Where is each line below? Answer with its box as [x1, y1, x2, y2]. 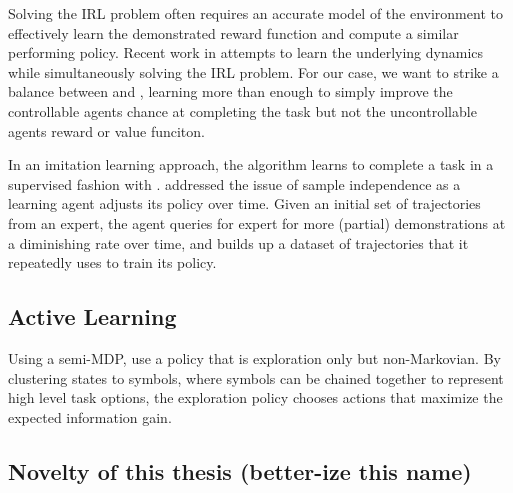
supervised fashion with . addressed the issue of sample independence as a [8, 173, 461, 194]
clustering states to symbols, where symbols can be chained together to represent [8, 367, 504, 388]
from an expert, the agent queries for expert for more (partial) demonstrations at [8, 212, 506, 233]
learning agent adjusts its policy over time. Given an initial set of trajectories [8, 193, 481, 214]
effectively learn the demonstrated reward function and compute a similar [8, 22, 459, 43]
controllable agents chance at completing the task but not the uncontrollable [8, 100, 477, 121]
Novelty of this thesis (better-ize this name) [8, 455, 472, 486]
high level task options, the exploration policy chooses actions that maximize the [8, 387, 503, 408]
